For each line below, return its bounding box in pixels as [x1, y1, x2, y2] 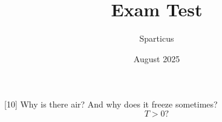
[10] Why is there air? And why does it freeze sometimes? [4, 98, 218, 111]
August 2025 [133, 52, 180, 65]
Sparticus [139, 32, 174, 45]
